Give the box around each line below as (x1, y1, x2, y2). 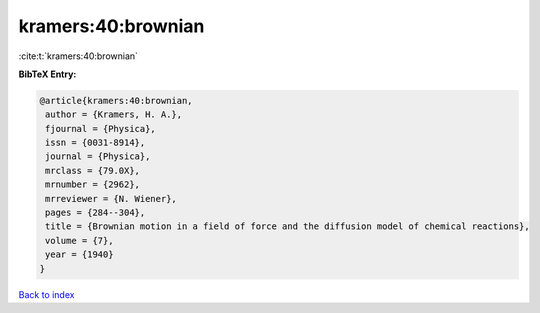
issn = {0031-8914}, (45, 137, 146, 149)
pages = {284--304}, (45, 207, 146, 219)
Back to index (18, 288, 75, 300)
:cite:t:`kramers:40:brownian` (18, 50, 139, 62)
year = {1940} (45, 249, 114, 260)
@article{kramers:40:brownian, (39, 95, 194, 106)
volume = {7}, (45, 235, 114, 246)
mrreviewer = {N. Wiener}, (45, 193, 177, 204)
